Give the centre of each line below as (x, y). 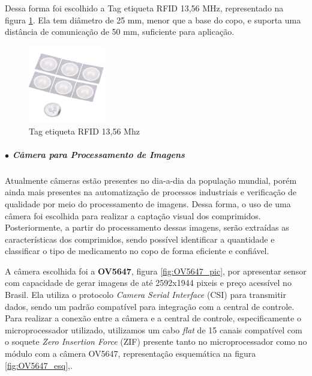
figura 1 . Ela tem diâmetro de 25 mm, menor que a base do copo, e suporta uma (153, 20)
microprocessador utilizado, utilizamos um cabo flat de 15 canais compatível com (154, 329)
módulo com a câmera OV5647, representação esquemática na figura (130, 353)
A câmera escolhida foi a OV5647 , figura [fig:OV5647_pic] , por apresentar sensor (156, 271)
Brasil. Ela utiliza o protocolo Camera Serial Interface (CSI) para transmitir (145, 295)
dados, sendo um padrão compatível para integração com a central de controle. (150, 306)
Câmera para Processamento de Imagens (98, 154)
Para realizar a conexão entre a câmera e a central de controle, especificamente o (153, 318)
